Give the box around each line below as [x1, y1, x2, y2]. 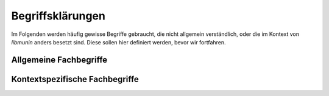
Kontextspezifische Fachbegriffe [11, 74, 140, 84]
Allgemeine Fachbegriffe [11, 55, 108, 65]
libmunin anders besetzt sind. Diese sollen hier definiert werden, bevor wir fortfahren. [11, 38, 226, 46]
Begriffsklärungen [11, 9, 106, 22]
